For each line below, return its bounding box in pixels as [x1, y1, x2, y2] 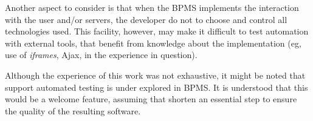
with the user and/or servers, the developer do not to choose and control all [5, 13, 287, 25]
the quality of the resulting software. [5, 104, 141, 117]
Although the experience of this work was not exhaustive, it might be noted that [5, 68, 306, 81]
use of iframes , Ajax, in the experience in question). [5, 48, 198, 61]
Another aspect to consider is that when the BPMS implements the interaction [5, 1, 299, 13]
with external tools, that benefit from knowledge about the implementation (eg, [5, 36, 301, 49]
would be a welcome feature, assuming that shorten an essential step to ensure [5, 93, 297, 105]
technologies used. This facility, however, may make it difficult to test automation [5, 25, 309, 38]
